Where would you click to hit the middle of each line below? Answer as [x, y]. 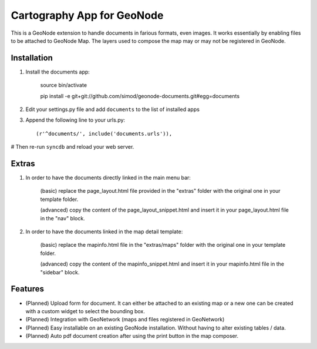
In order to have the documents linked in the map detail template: [104, 231]
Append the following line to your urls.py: [75, 120]
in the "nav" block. [63, 218]
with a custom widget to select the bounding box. [85, 311]
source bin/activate [64, 85]
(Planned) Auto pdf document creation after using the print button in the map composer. [132, 336]
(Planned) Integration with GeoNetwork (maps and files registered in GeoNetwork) [125, 320]
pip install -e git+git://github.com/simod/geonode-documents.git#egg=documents [140, 96]
